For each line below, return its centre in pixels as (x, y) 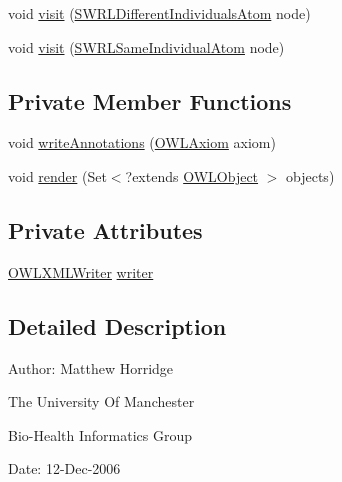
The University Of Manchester (101, 401)
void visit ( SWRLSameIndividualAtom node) (146, 46)
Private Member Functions (150, 100)
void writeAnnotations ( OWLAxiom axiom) (142, 142)
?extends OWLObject (192, 175)
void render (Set (57, 175)
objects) (310, 175)
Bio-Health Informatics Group (100, 434)
